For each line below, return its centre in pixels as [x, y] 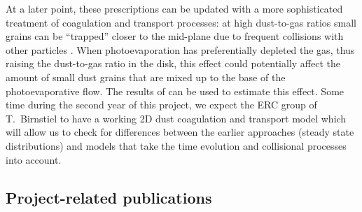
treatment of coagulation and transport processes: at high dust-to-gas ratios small [181, 22]
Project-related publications [109, 197]
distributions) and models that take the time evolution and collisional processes [176, 145]
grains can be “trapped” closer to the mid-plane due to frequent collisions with [175, 36]
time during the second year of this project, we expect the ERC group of [161, 105]
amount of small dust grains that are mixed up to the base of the [146, 77]
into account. [34, 159]
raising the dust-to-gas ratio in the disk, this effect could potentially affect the [173, 63]
